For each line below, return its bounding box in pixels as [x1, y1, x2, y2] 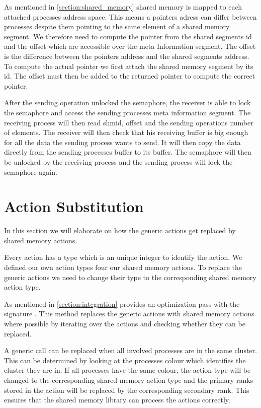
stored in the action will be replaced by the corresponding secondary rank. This [4, 384, 249, 395]
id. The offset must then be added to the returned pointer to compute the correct [4, 71, 255, 81]
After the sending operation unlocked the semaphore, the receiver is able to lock [4, 97, 251, 108]
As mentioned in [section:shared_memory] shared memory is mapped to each [4, 2, 242, 12]
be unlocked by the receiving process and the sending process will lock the [4, 156, 233, 167]
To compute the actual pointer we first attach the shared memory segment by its [4, 60, 253, 71]
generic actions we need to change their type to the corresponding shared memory [4, 271, 256, 282]
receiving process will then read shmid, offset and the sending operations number [4, 117, 253, 127]
